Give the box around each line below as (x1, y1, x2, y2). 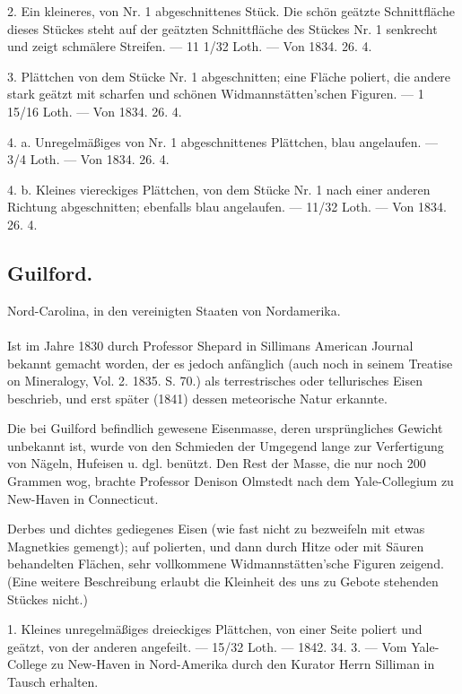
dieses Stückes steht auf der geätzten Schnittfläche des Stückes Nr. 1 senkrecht (7, 19, 438, 38)
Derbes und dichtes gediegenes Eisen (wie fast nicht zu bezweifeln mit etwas (7, 519, 425, 538)
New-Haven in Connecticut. (7, 489, 159, 507)
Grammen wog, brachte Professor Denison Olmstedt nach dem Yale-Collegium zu (7, 472, 454, 490)
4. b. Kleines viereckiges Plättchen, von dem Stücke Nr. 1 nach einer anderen (7, 179, 431, 198)
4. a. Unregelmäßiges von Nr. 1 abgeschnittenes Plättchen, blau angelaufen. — (7, 132, 439, 151)
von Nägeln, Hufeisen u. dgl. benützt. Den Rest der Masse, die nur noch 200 (7, 454, 426, 473)
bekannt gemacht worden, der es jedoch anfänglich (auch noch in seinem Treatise (7, 353, 453, 372)
